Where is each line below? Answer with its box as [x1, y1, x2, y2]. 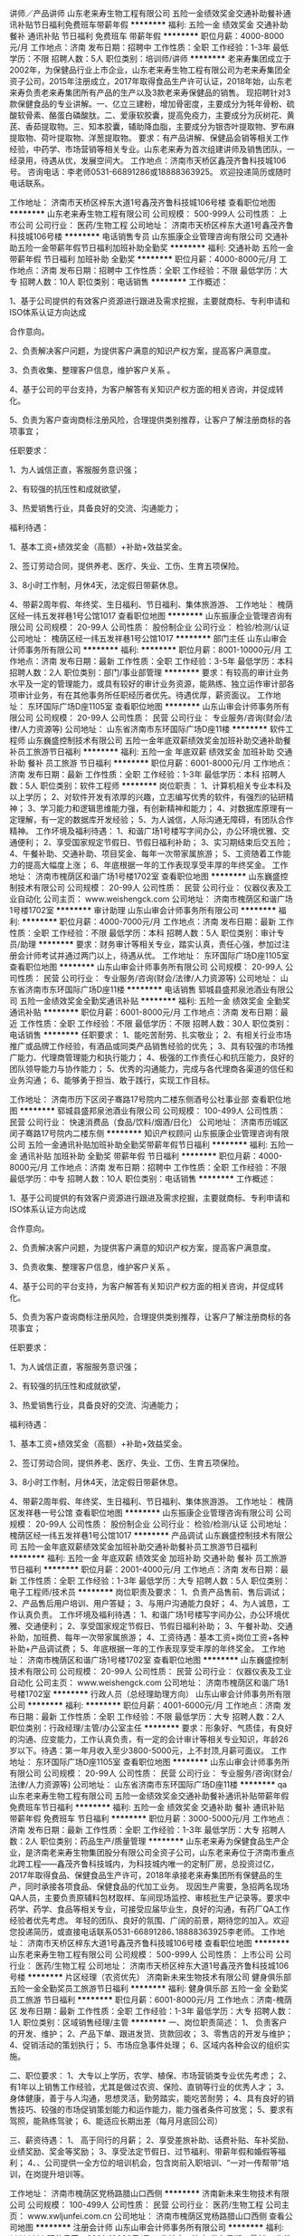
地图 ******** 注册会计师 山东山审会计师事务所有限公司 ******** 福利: [16, 2222, 284, 2232]
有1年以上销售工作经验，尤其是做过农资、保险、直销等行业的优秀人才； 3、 [9, 2082, 290, 2092]
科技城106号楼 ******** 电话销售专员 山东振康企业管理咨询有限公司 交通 [9, 231, 281, 242]
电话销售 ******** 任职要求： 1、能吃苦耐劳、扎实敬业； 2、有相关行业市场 [9, 1029, 292, 1040]
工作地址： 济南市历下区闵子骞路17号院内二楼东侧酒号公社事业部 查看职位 [9, 1094, 283, 1104]
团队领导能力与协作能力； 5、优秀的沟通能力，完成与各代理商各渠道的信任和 [9, 1064, 294, 1074]
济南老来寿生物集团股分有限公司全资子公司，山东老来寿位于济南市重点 [33, 1847, 295, 1857]
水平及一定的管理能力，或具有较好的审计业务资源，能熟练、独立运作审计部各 [9, 679, 295, 689]
